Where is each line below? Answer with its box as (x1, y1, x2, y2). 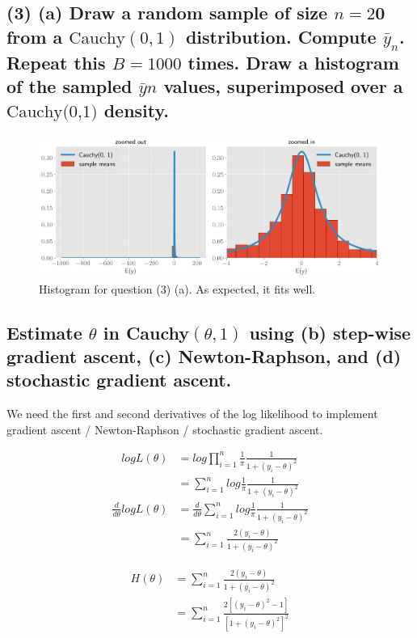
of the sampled (6, 74, 133, 99)
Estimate (6, 319, 82, 344)
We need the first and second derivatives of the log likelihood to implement (6, 405, 378, 422)
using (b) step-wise (249, 319, 411, 344)
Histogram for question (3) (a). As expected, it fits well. (39, 280, 316, 297)
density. (103, 97, 169, 122)
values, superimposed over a (163, 74, 403, 99)
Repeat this (6, 49, 106, 74)
